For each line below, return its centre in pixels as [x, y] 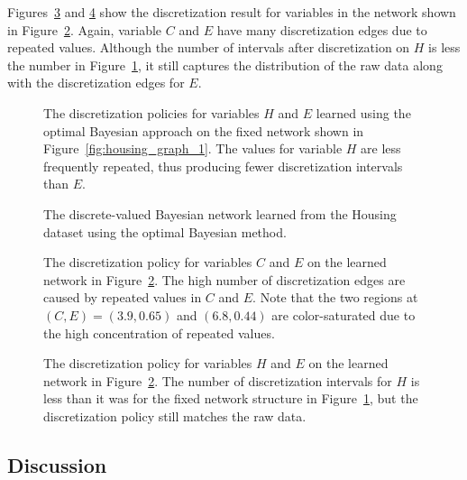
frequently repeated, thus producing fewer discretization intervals [223, 166]
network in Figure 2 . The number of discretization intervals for [218, 380]
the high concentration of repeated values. [159, 332]
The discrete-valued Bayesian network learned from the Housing [220, 213]
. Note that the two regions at [335, 297]
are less [381, 148]
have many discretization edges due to [322, 29]
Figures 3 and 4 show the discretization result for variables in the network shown [232, 12]
